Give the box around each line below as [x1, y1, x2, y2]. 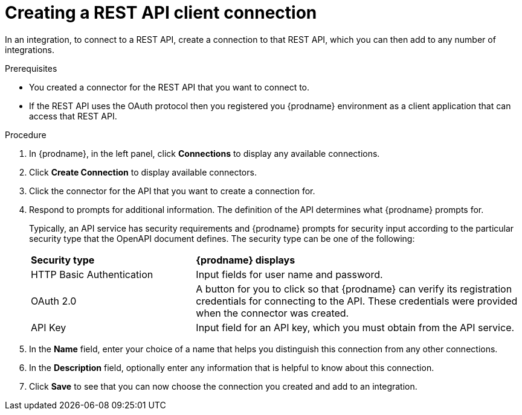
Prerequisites [5, 63, 57, 74]
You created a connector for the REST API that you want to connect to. [29, 81, 310, 92]
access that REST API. [29, 110, 117, 121]
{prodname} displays [196, 253, 295, 266]
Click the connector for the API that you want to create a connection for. [29, 185, 315, 196]
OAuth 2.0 [31, 294, 77, 307]
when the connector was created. [196, 306, 349, 319]
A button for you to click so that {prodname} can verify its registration [196, 282, 512, 295]
